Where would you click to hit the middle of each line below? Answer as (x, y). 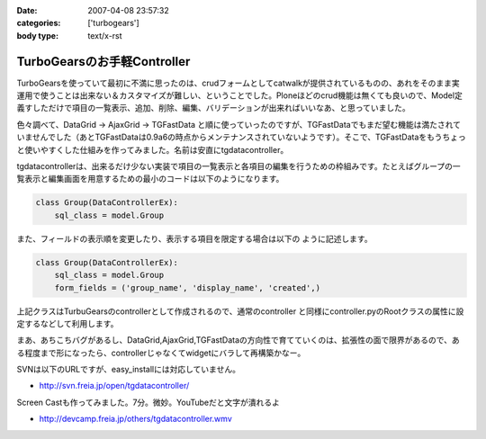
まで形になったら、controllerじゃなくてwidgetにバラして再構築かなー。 (173, 353)
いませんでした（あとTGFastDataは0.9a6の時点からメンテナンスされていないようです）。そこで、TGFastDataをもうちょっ (242, 137)
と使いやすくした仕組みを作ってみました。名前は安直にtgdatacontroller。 (153, 149)
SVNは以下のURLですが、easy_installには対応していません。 (128, 370)
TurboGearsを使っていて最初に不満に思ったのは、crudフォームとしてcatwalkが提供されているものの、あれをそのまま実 (238, 83)
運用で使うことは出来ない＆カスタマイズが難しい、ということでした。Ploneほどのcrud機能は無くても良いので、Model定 (239, 95)
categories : (39, 23)
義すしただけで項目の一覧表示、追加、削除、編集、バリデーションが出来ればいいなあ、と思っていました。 (214, 108)
